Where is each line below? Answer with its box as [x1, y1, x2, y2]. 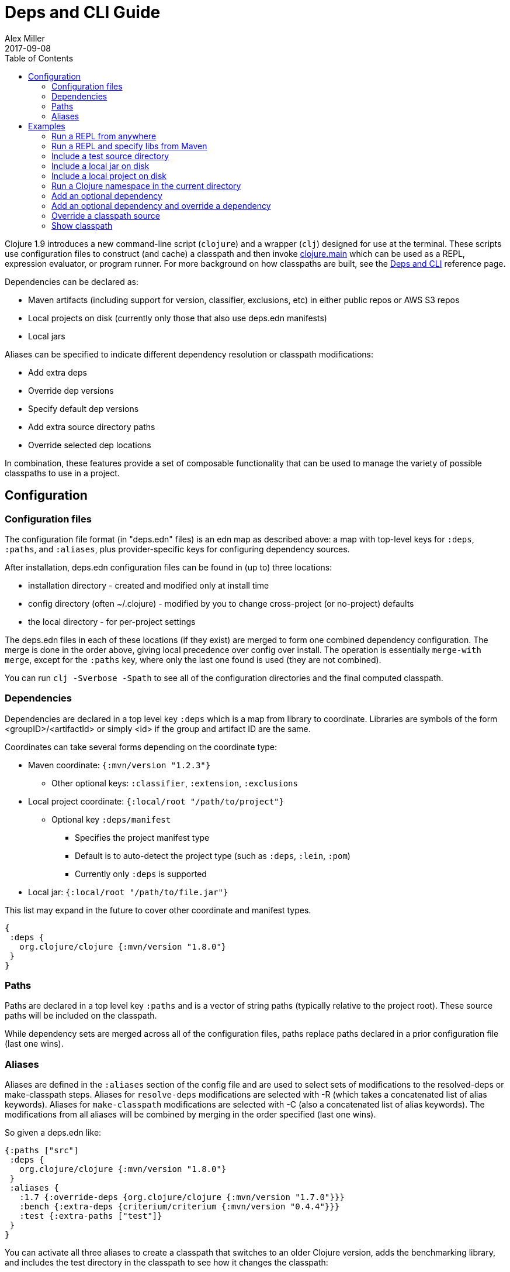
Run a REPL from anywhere [51, 130, 157, 141]
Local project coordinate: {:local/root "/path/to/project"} [28, 796, 284, 806]
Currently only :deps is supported [75, 868, 207, 879]
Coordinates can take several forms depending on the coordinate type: [5, 741, 277, 752]
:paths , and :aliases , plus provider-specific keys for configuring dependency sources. [5, 544, 350, 554]
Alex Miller [5, 33, 45, 43]
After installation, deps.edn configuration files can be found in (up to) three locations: [5, 562, 332, 572]
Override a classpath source [51, 210, 160, 221]
